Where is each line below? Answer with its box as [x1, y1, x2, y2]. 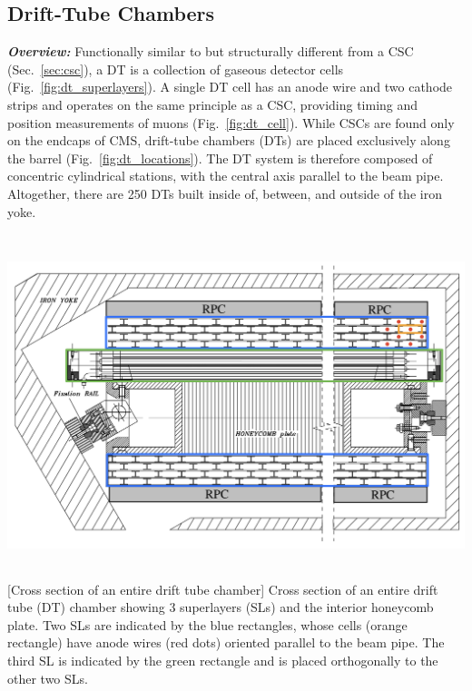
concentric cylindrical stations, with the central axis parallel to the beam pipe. [7, 166, 444, 185]
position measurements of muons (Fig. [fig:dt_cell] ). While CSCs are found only [7, 113, 455, 132]
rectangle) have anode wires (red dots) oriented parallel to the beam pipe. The [7, 633, 445, 652]
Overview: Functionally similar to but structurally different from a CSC [7, 42, 414, 61]
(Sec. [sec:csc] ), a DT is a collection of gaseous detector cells [7, 59, 344, 78]
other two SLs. [7, 668, 88, 687]
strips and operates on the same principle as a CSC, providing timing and [7, 94, 418, 114]
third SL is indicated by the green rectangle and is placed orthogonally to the [7, 651, 438, 670]
